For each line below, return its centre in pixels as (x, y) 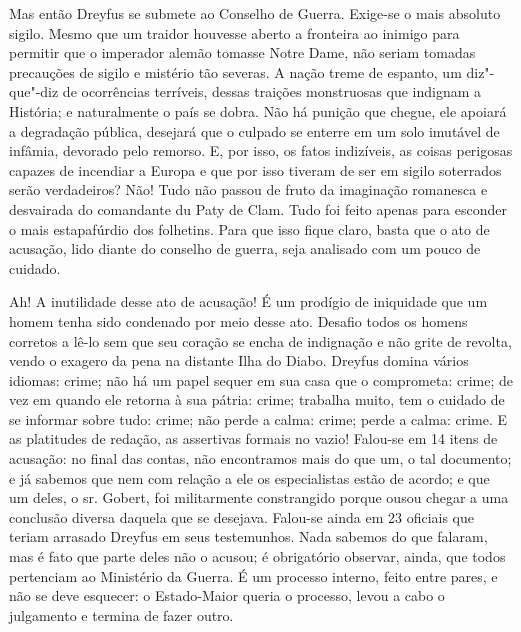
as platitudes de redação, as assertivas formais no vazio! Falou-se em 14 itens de (253, 438)
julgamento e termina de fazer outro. (121, 614)
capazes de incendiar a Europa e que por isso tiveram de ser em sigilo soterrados (255, 169)
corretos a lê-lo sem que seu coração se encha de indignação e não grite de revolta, (260, 340)
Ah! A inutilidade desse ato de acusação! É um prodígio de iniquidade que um (248, 301)
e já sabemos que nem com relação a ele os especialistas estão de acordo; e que (249, 477)
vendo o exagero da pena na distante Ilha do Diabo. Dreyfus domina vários (239, 360)
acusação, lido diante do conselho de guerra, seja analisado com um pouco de (245, 248)
